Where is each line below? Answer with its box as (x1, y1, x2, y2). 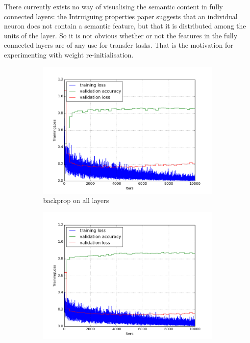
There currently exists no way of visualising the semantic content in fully (4, 1, 223, 11)
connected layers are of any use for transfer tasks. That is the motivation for (4, 40, 233, 50)
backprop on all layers (43, 195, 109, 205)
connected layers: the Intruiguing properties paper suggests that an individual (4, 11, 238, 21)
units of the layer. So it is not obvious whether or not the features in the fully (4, 30, 238, 40)
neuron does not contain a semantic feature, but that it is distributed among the (4, 21, 246, 31)
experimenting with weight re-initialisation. (4, 49, 134, 59)
